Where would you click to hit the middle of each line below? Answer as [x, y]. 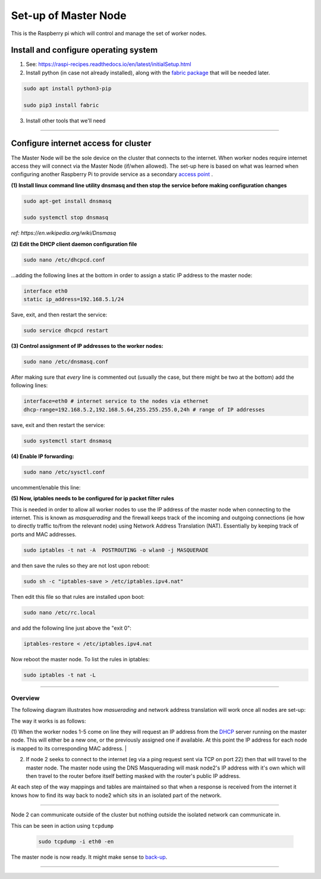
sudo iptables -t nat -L [60, 675]
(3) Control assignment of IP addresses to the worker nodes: [87, 346]
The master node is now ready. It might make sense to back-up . [89, 857]
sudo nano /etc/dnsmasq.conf [66, 362]
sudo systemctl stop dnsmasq [66, 218]
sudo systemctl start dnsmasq [67, 441]
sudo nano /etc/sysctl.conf [64, 472]
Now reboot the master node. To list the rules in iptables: [80, 659]
